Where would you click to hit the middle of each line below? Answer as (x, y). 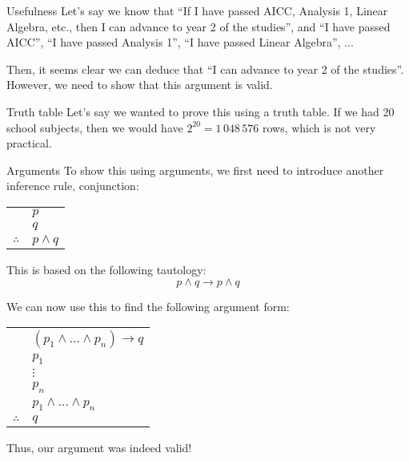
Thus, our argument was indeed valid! (99, 447)
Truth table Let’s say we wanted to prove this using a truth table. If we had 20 (200, 111)
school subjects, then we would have (95, 127)
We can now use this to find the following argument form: (148, 306)
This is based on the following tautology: (106, 269)
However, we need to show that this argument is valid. (140, 85)
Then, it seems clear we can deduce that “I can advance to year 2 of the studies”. (205, 69)
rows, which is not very (319, 127)
